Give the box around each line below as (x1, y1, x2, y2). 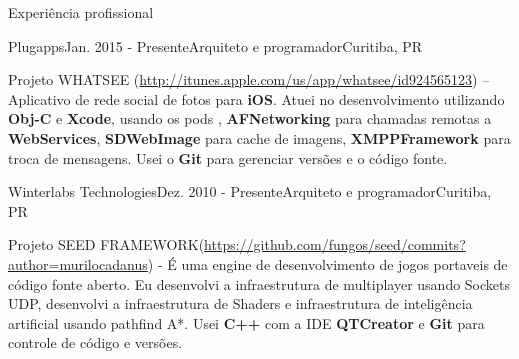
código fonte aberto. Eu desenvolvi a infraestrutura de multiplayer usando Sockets (8, 273, 511, 294)
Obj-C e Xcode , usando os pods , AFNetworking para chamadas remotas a (8, 108, 492, 129)
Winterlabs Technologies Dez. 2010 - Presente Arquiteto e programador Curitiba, (8, 181, 492, 202)
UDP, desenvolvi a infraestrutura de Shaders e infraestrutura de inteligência (8, 293, 473, 314)
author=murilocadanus (8, 253, 148, 274)
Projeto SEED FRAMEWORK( (8, 234, 205, 255)
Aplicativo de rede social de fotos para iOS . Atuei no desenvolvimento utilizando (8, 88, 505, 109)
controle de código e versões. (8, 332, 183, 353)
